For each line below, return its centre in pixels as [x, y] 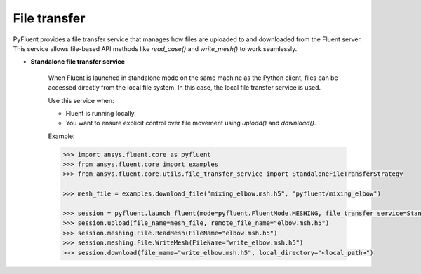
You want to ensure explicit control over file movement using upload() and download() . [191, 123]
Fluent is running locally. [101, 113]
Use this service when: [81, 100]
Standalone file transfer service [78, 62]
